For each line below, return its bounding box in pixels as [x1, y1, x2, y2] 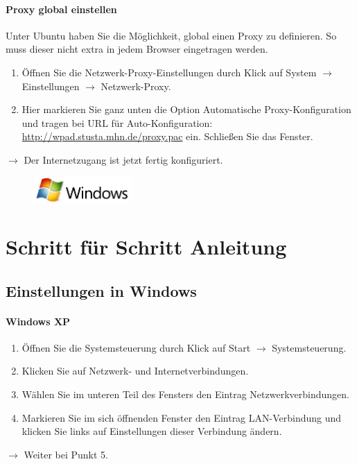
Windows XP [6, 313, 71, 328]
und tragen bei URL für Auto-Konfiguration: [21, 115, 213, 130]
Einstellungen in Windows [6, 280, 197, 301]
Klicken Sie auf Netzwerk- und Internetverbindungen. [21, 363, 249, 378]
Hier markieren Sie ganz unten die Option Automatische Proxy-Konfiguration [21, 102, 351, 117]
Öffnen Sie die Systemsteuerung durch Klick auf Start [21, 340, 251, 354]
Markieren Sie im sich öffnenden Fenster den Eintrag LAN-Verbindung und [21, 410, 342, 424]
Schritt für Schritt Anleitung [6, 232, 287, 261]
